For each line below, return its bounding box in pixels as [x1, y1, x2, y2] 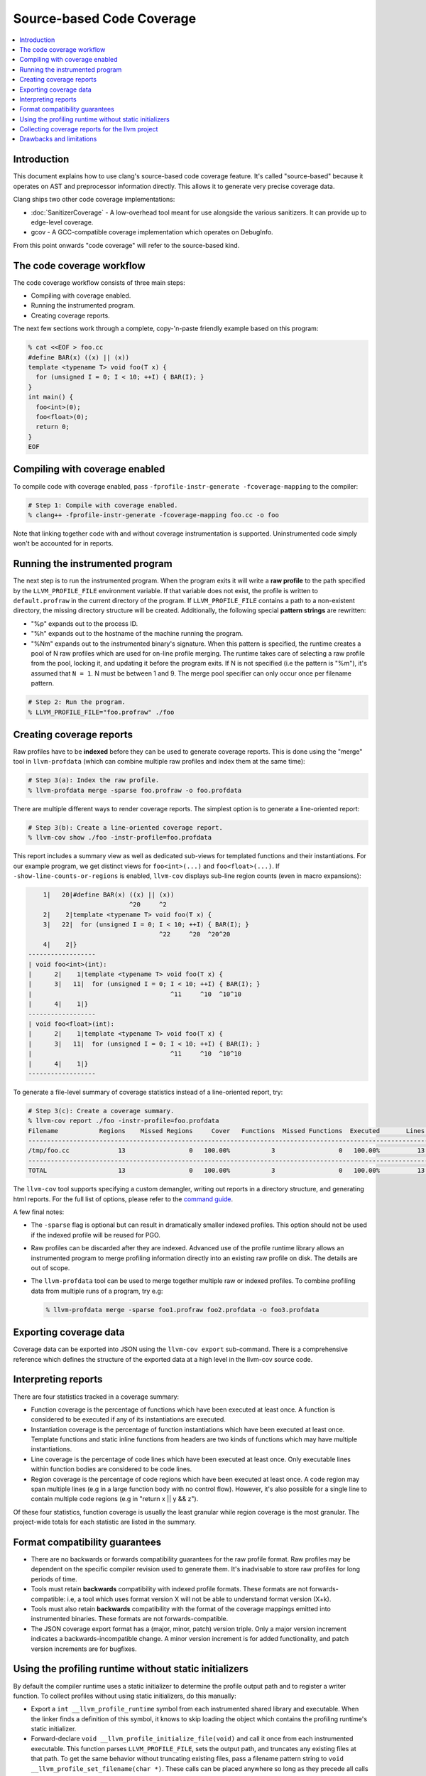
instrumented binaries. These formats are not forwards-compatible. [31, 1615, 229, 1623]
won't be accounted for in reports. [13, 539, 114, 548]
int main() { [28, 393, 74, 401]
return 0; [35, 423, 70, 431]
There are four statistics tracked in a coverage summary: [13, 1392, 180, 1401]
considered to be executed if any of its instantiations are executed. [31, 1415, 226, 1424]
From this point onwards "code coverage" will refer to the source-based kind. [13, 241, 240, 249]
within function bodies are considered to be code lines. [31, 1465, 192, 1473]
